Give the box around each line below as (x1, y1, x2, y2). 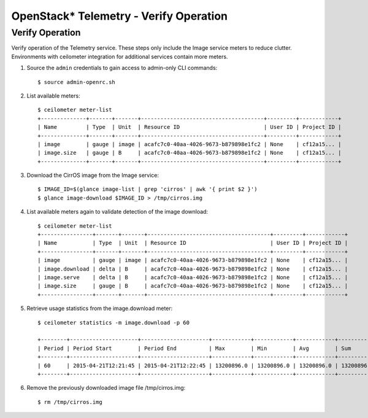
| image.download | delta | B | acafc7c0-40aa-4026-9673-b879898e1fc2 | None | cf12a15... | (37, 265, 348, 273)
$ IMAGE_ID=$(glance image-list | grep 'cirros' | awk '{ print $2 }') (37, 186, 258, 193)
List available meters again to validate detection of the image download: (26, 208, 209, 215)
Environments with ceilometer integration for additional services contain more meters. (11, 53, 228, 60)
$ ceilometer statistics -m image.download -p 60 (37, 319, 190, 326)
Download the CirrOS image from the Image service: (26, 172, 159, 179)
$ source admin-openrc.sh (37, 79, 116, 85)
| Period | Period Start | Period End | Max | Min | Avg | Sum (37, 344, 351, 352)
